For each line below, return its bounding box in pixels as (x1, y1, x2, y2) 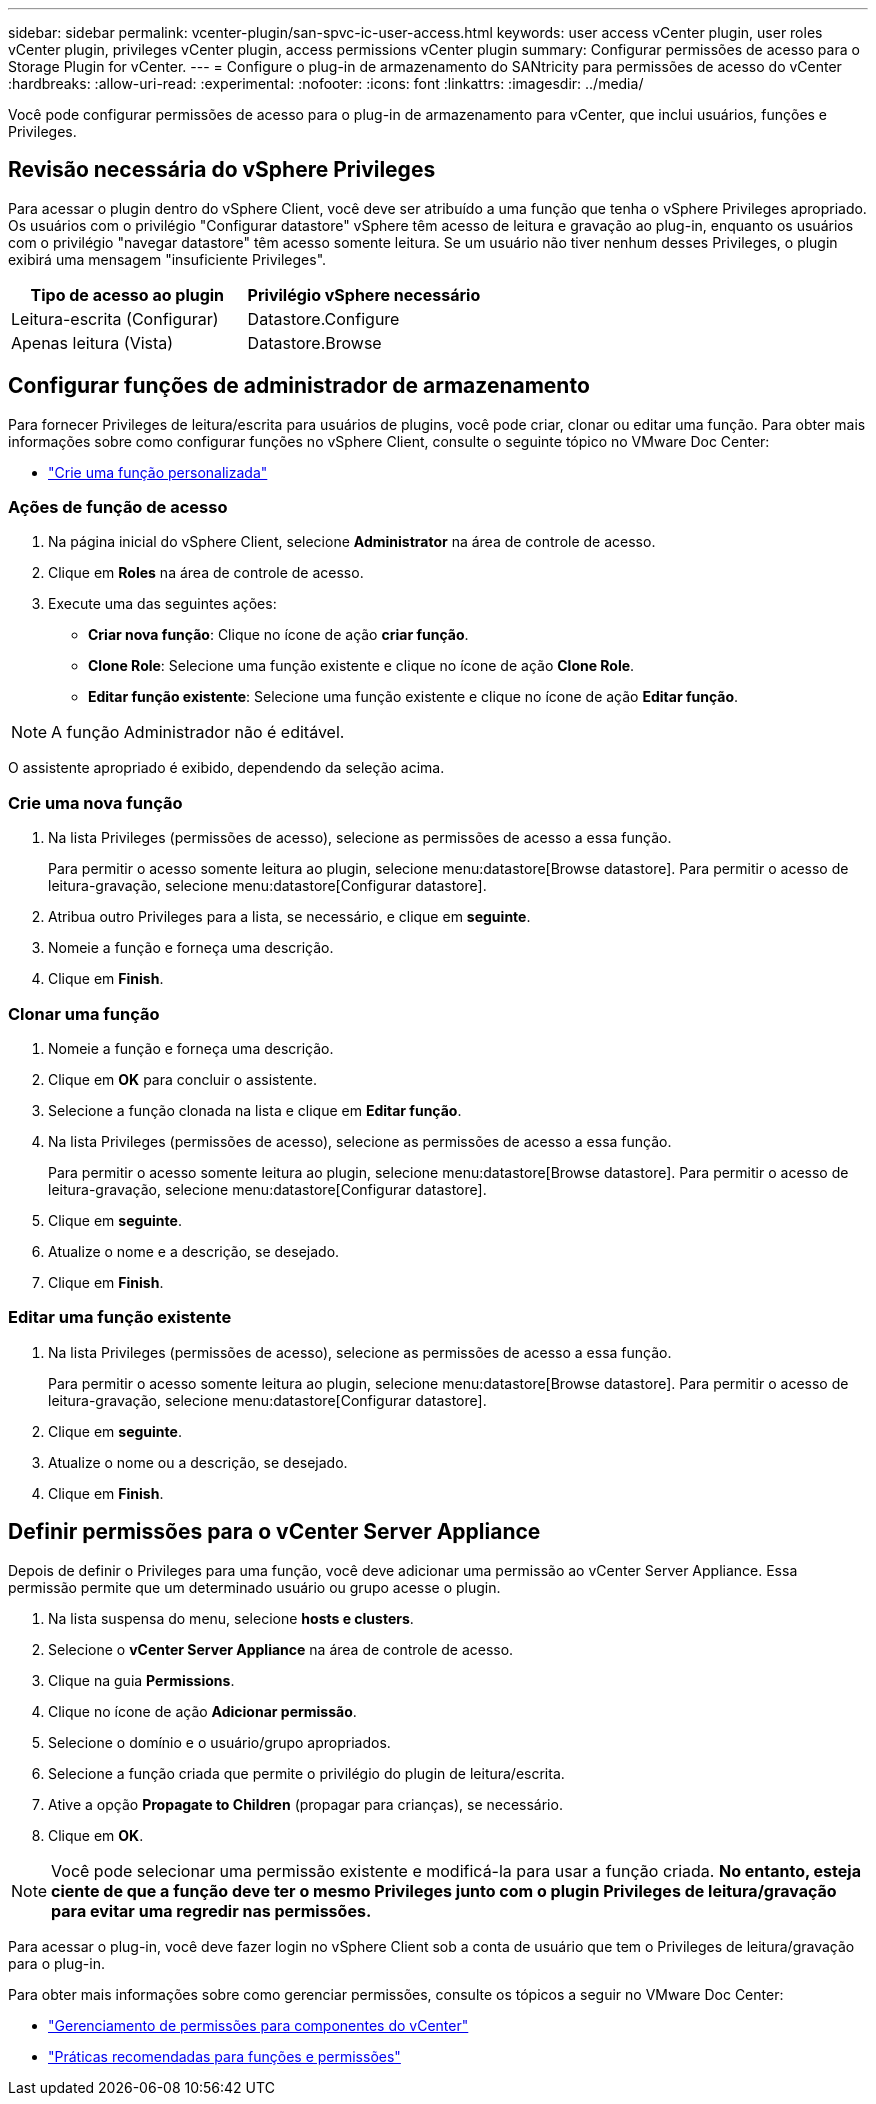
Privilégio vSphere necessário (247, 284, 481, 305)
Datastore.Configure (247, 308, 400, 329)
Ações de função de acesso (8, 497, 228, 518)
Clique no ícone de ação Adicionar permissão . (48, 1702, 357, 1720)
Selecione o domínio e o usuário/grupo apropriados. (48, 1733, 391, 1751)
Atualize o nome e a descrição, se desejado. (48, 1242, 340, 1260)
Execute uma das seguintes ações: (48, 595, 277, 613)
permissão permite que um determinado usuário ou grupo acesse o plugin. (8, 1578, 501, 1596)
